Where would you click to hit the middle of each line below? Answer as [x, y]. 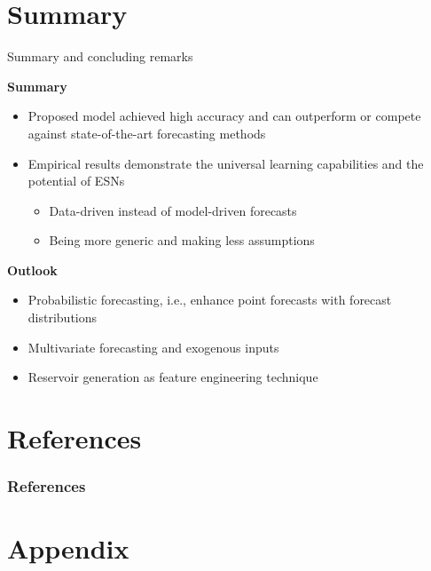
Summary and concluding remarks [100, 56]
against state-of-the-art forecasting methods [147, 133]
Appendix [68, 548]
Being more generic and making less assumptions [182, 240]
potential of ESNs [76, 181]
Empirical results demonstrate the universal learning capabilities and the [226, 163]
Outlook [32, 270]
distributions [63, 317]
